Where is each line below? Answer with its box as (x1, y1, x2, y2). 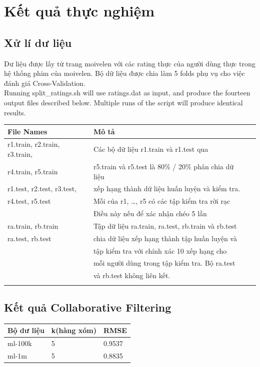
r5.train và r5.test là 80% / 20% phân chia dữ (93, 161, 234, 171)
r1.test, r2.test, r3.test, (7, 183, 77, 194)
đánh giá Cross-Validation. (4, 77, 85, 88)
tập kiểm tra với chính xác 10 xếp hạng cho (93, 245, 227, 256)
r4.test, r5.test (7, 196, 51, 206)
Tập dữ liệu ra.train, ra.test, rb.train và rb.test (93, 220, 237, 231)
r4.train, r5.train (7, 166, 58, 176)
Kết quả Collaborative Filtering (4, 300, 171, 315)
